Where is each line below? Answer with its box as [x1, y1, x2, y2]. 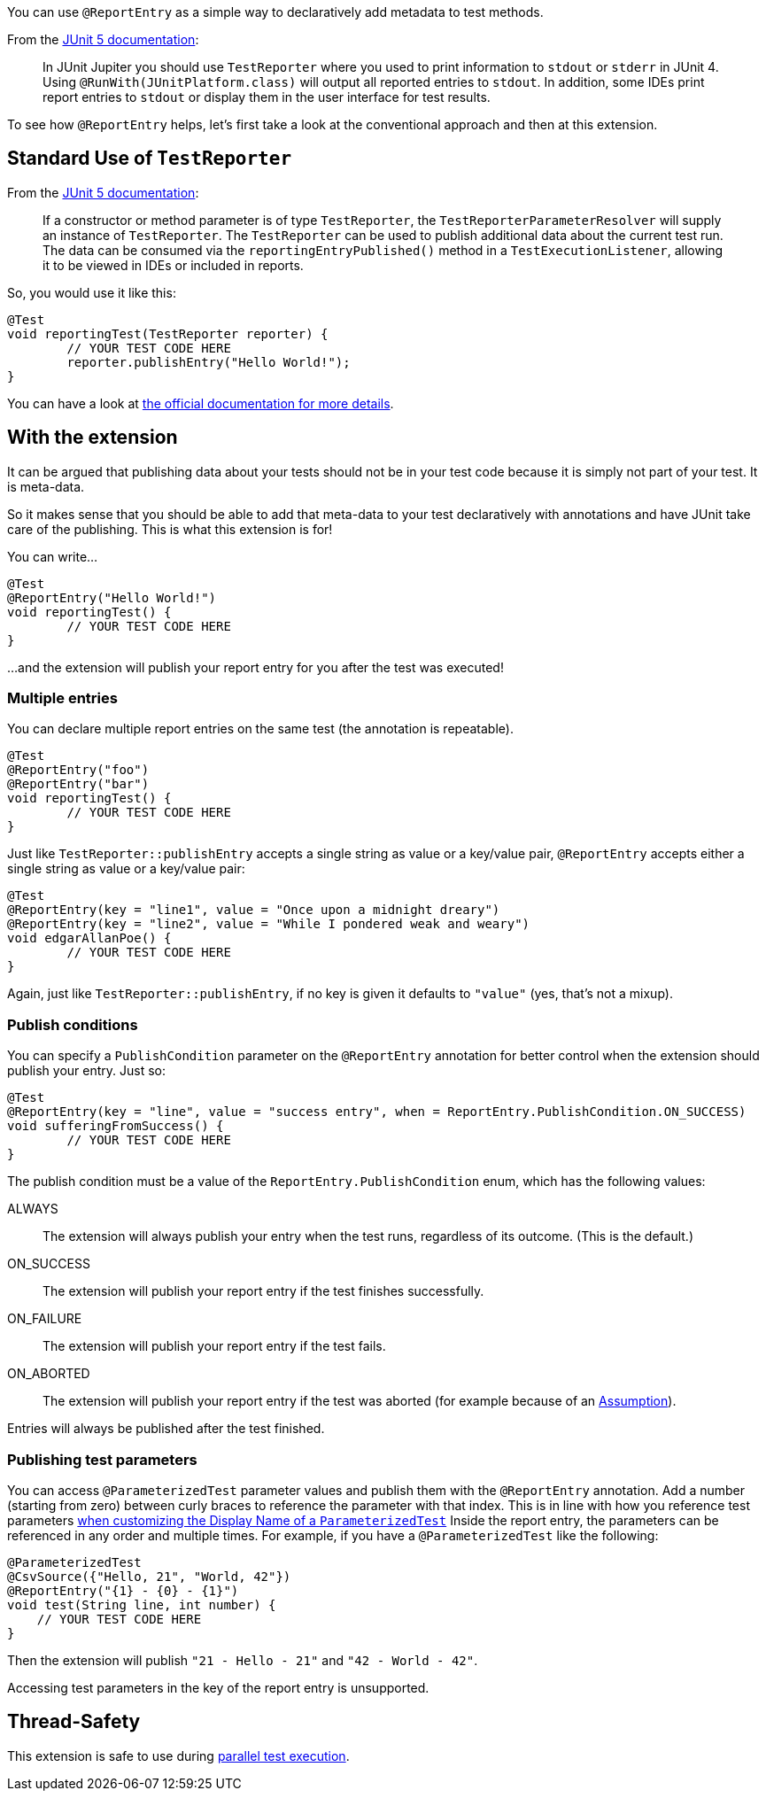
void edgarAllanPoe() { [7, 931, 172, 946]
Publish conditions [7, 1015, 138, 1034]
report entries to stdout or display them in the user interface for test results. [43, 89, 491, 105]
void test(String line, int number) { [7, 1597, 276, 1612]
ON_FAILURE [7, 1311, 82, 1327]
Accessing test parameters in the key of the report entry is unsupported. [7, 1679, 429, 1695]
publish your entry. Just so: [7, 1063, 166, 1079]
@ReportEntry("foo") [7, 763, 150, 778]
